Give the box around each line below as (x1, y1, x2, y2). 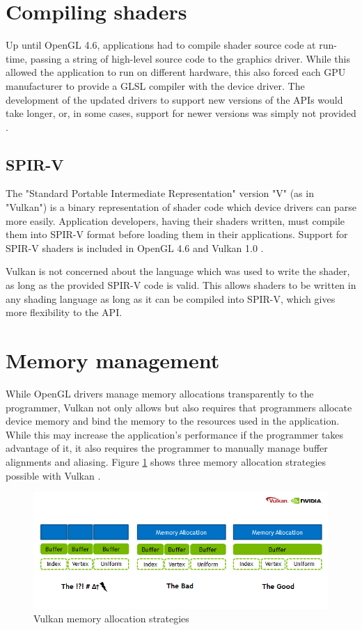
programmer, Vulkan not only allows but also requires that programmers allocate (6, 400, 352, 414)
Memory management (6, 346, 220, 375)
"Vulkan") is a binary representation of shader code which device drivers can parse (6, 200, 356, 214)
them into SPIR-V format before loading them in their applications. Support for (6, 227, 348, 242)
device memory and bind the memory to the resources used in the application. (6, 414, 340, 428)
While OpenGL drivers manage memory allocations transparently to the (6, 386, 314, 400)
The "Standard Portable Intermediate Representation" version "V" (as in (6, 186, 314, 200)
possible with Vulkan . (6, 468, 101, 482)
